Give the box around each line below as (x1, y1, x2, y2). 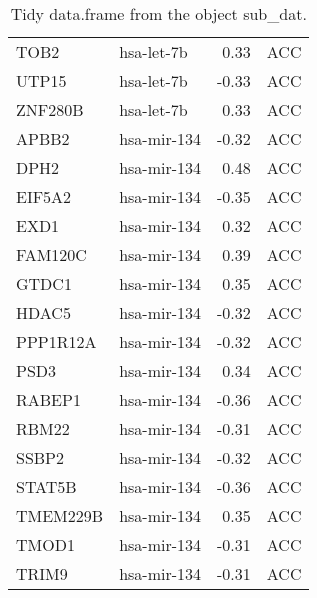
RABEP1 (16, 388, 81, 411)
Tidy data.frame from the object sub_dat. (10, 2, 307, 25)
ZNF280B (16, 98, 84, 121)
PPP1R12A (16, 330, 97, 353)
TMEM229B (16, 504, 104, 527)
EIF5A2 (16, 185, 72, 208)
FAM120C (16, 243, 87, 266)
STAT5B (16, 475, 77, 498)
